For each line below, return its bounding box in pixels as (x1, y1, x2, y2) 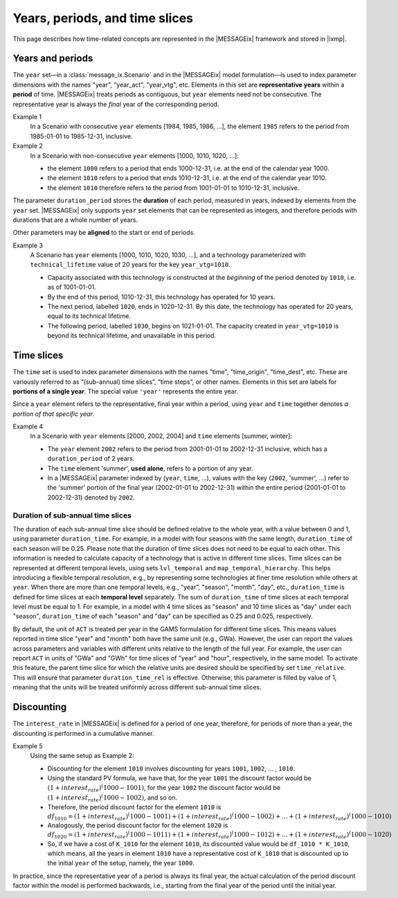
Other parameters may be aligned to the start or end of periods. (12, 229, 195, 237)
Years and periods (12, 53, 93, 64)
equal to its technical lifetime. (47, 312, 132, 320)
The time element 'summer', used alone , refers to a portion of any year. (47, 464, 254, 473)
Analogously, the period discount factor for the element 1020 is (47, 821, 228, 829)
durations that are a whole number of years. (12, 215, 138, 224)
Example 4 (12, 423, 44, 431)
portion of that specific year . (12, 410, 95, 418)
